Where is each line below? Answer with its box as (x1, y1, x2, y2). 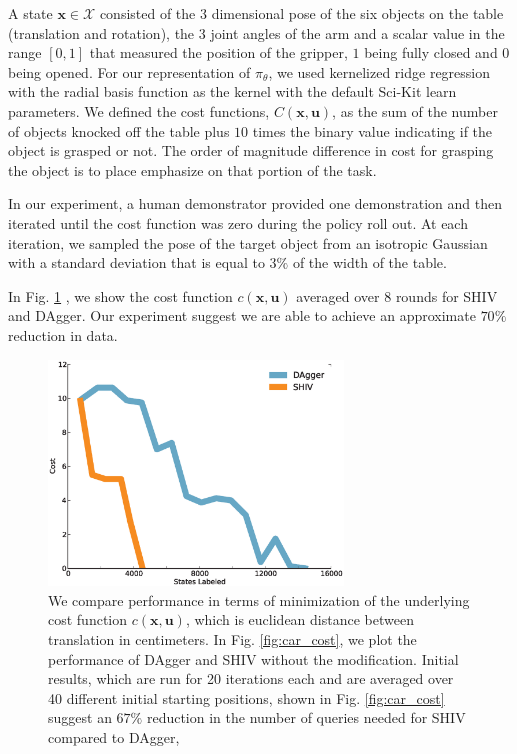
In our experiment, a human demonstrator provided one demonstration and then (8, 193, 502, 214)
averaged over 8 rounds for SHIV (296, 285, 498, 306)
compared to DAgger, (48, 727, 180, 748)
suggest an (48, 707, 112, 728)
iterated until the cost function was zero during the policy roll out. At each (8, 212, 468, 233)
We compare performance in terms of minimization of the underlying (48, 589, 470, 610)
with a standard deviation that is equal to (8, 252, 265, 273)
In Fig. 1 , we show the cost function (8, 285, 233, 306)
